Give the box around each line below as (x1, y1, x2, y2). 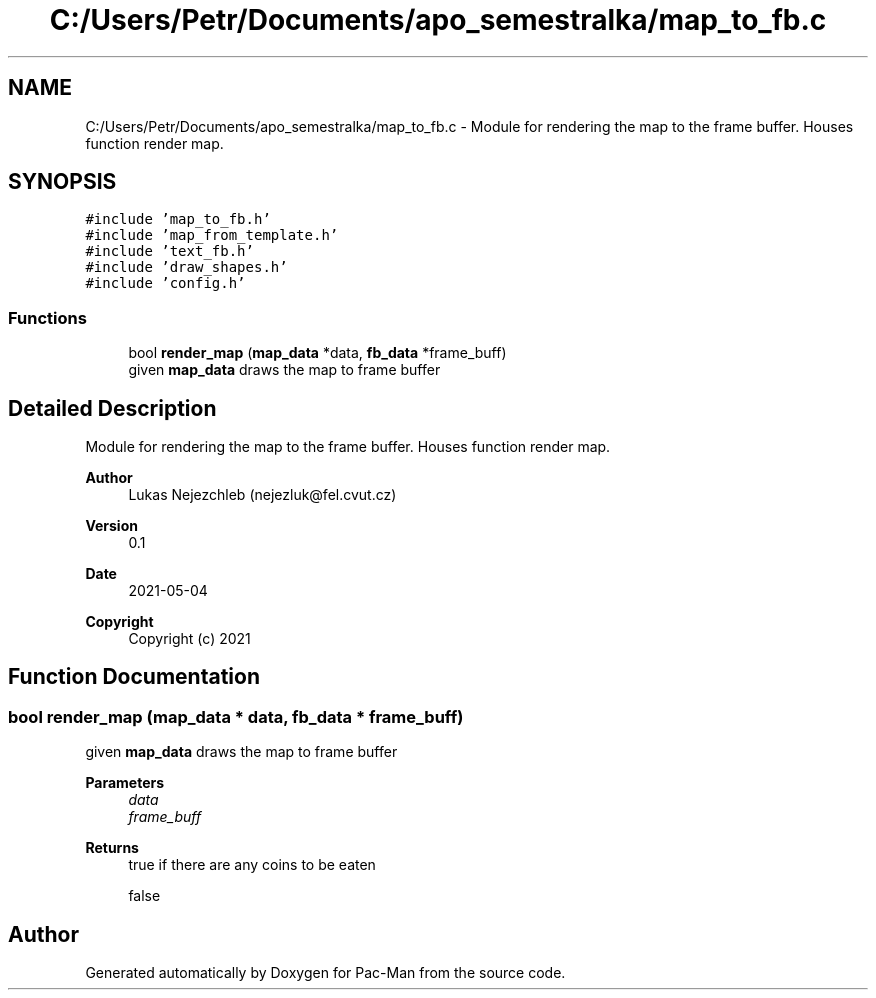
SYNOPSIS (8, 169, 117, 195)
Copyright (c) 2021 (128, 630, 251, 648)
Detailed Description (8, 395, 217, 421)
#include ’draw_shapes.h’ (85, 259, 288, 276)
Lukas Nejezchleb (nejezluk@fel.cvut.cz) (128, 486, 397, 504)
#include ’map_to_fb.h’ (85, 211, 271, 228)
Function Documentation (8, 664, 260, 690)
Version (85, 517, 138, 535)
